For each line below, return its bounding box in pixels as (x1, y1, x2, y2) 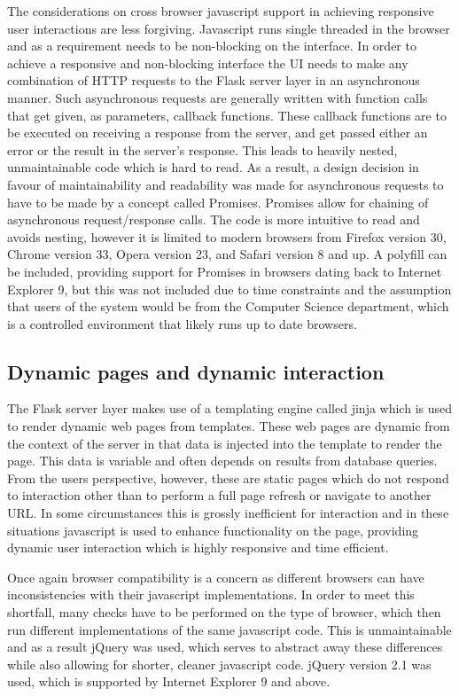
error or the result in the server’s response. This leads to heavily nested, (7, 140, 398, 159)
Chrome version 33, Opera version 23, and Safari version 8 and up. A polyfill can (7, 245, 447, 263)
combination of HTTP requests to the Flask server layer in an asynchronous (7, 71, 420, 90)
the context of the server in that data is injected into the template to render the (7, 434, 442, 452)
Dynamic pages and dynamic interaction (7, 357, 385, 385)
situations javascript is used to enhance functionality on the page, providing (7, 520, 419, 539)
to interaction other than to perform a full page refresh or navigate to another (7, 486, 432, 504)
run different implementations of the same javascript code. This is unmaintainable (7, 620, 452, 638)
